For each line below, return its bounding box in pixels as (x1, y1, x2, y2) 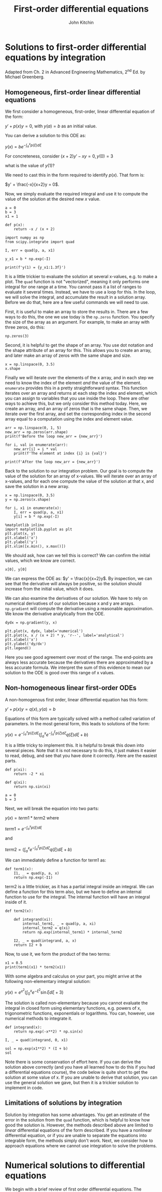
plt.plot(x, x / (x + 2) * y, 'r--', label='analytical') (5, 633, 124, 638)
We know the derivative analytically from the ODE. (5, 611, 105, 616)
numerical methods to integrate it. (5, 1016, 73, 1021)
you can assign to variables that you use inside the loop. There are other (5, 395, 149, 401)
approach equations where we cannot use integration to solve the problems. (5, 1142, 157, 1148)
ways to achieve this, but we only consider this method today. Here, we (5, 400, 147, 406)
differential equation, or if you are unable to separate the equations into (5, 1132, 147, 1138)
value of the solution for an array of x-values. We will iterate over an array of (5, 473, 157, 479)
